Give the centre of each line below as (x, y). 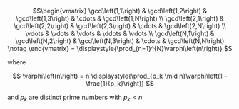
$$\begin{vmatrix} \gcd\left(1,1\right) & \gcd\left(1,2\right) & (120, 11)
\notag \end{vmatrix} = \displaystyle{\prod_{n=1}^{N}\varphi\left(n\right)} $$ (120, 48)
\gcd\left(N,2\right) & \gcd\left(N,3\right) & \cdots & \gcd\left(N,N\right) (120, 41)
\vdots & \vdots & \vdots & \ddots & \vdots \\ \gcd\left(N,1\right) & (120, 33)
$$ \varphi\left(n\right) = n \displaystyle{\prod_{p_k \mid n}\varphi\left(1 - (120, 76)
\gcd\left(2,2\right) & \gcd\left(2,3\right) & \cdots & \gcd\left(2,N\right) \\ (120, 26)
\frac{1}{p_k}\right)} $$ (120, 84)
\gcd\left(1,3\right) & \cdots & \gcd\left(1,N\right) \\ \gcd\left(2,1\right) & (120, 18)
